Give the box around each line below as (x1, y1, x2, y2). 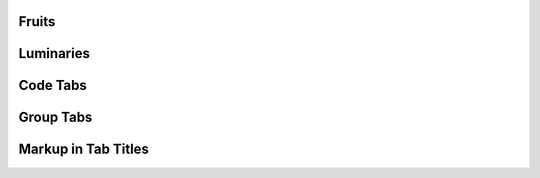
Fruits (18, 13, 56, 30)
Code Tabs (18, 77, 87, 94)
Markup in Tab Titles (18, 141, 150, 158)
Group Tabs (18, 109, 93, 126)
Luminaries (18, 45, 90, 62)
